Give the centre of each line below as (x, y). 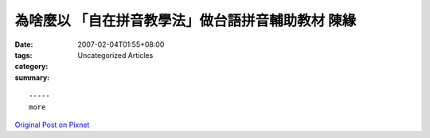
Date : (24, 44)
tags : (23, 55)
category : (31, 67)
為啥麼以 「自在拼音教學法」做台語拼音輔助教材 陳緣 (186, 21)
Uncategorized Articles (115, 55)
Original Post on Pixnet (52, 125)
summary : (32, 77)
